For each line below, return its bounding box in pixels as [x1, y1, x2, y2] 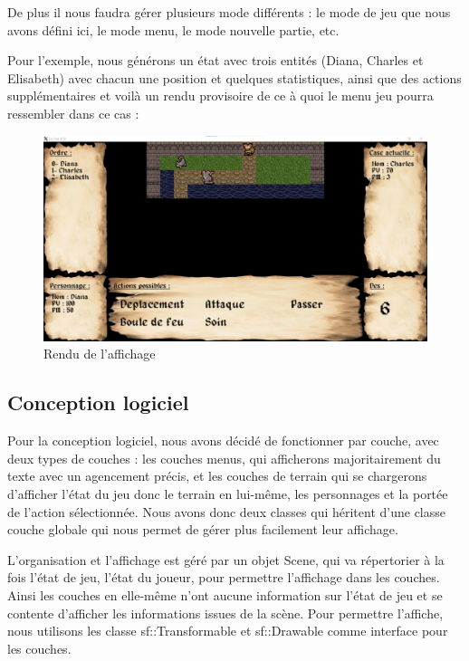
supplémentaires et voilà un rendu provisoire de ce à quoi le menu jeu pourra [7, 86, 434, 105]
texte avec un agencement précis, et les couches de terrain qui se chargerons [7, 466, 427, 485]
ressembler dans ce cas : [7, 103, 139, 122]
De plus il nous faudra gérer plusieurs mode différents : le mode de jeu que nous [7, 3, 451, 21]
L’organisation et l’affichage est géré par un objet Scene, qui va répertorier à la [7, 550, 445, 569]
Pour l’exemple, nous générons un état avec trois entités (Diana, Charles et [7, 51, 424, 70]
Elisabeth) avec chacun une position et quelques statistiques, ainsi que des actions [7, 68, 462, 87]
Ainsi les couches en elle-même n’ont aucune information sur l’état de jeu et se [7, 586, 443, 605]
